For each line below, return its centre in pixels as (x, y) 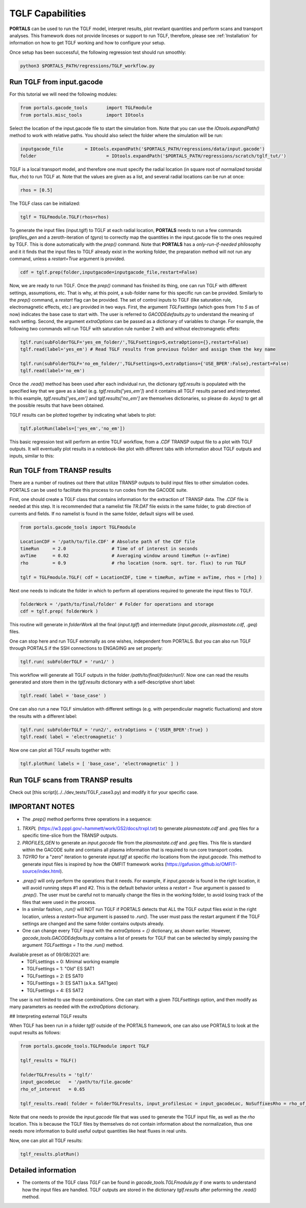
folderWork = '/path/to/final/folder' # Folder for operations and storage (117, 604)
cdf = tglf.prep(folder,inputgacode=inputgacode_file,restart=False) (109, 272)
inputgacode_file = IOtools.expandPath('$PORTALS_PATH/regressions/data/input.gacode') (143, 149)
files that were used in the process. (59, 902)
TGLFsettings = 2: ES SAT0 (55, 976)
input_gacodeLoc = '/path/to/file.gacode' (77, 1082)
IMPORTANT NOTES (42, 807)
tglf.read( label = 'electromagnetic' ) (71, 737)
